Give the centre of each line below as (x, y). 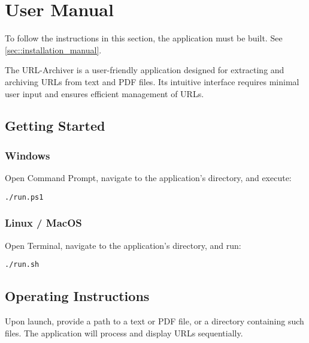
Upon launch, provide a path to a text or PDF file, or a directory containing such (154, 321)
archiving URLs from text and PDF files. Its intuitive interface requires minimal (152, 81)
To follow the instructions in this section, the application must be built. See (144, 38)
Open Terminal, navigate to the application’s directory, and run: (123, 245)
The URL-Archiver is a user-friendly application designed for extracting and (145, 70)
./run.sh (22, 265)
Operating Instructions (77, 296)
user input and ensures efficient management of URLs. (104, 93)
